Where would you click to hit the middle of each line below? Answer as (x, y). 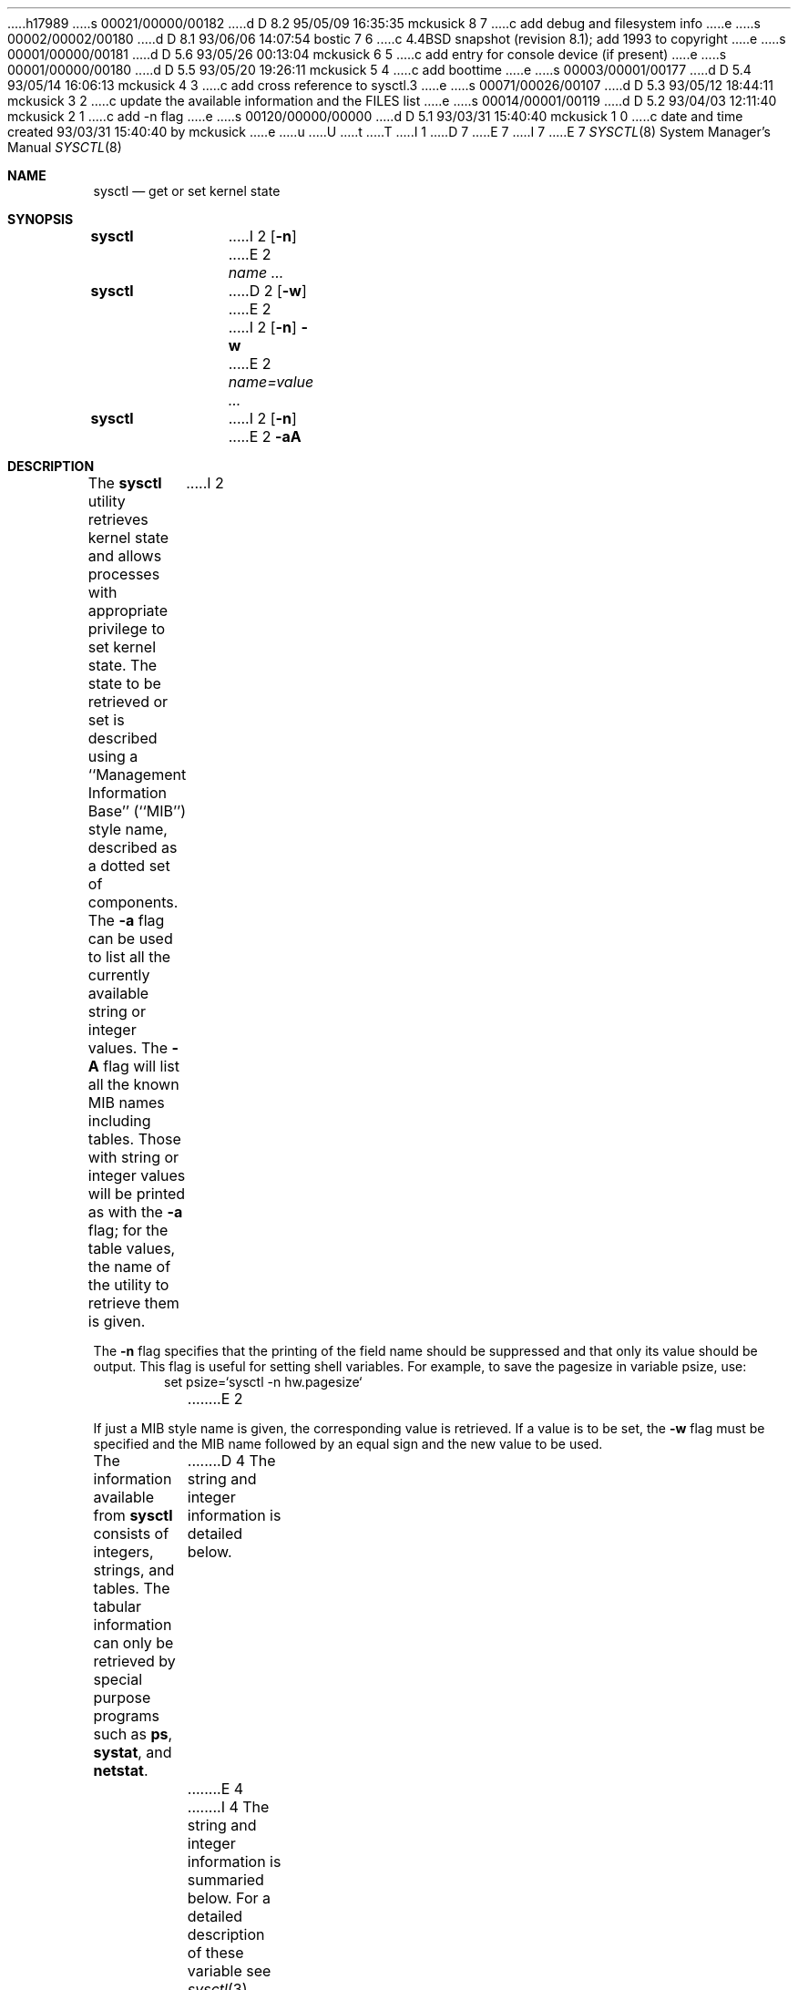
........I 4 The (228, 1807)
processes (124, 574)
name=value (271, 382)
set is (106, 720)
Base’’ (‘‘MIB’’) (137, 811)
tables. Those (134, 1139)
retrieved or (128, 702)
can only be (133, 1643)
